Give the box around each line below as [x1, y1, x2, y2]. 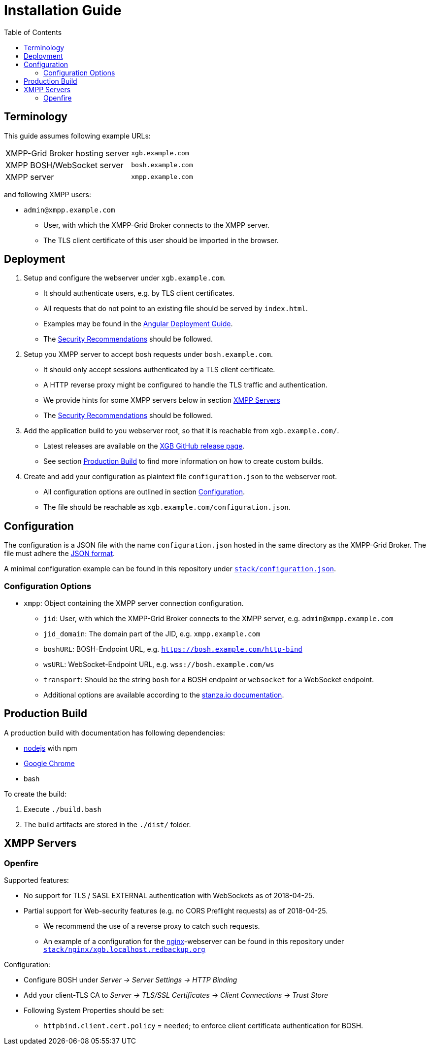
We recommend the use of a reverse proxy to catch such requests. [43, 922, 260, 931]
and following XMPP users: [4, 190, 91, 199]
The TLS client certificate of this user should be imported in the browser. [43, 236, 279, 245]
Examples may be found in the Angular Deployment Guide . [43, 319, 233, 328]
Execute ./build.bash [24, 804, 101, 813]
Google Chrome [24, 759, 75, 768]
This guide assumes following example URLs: [4, 131, 151, 140]
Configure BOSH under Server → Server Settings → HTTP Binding [24, 976, 237, 984]
